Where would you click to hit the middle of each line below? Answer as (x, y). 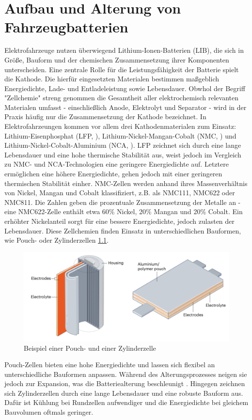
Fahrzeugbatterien (66, 27)
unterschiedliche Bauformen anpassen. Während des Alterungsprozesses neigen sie (126, 374)
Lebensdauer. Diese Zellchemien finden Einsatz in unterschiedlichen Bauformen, (123, 230)
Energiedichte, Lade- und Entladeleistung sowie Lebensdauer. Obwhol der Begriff (125, 88)
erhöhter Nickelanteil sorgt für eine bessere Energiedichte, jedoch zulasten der (119, 221)
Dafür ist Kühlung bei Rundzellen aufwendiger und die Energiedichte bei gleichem (126, 402)
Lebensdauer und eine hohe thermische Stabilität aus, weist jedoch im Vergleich (123, 154)
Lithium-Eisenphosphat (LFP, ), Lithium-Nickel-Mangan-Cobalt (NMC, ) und (120, 135)
